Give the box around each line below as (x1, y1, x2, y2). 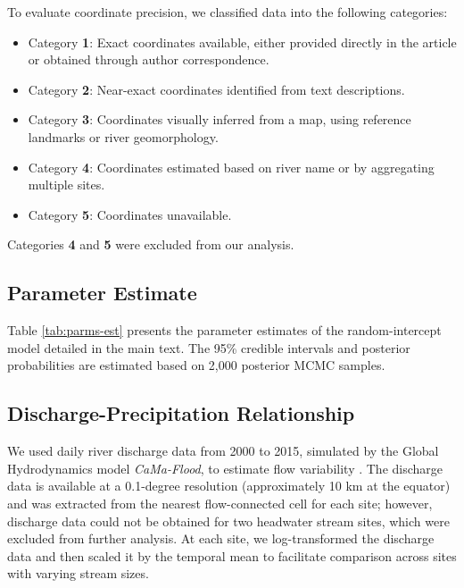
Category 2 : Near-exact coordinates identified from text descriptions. (28, 80, 405, 98)
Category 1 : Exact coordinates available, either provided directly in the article (28, 32, 457, 51)
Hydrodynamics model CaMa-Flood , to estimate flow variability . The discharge (7, 458, 443, 477)
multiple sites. (28, 175, 105, 194)
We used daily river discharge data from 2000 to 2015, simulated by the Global (7, 441, 439, 460)
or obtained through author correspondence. (28, 50, 269, 69)
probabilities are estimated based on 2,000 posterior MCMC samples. (7, 356, 385, 374)
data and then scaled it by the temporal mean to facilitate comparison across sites (7, 546, 457, 565)
